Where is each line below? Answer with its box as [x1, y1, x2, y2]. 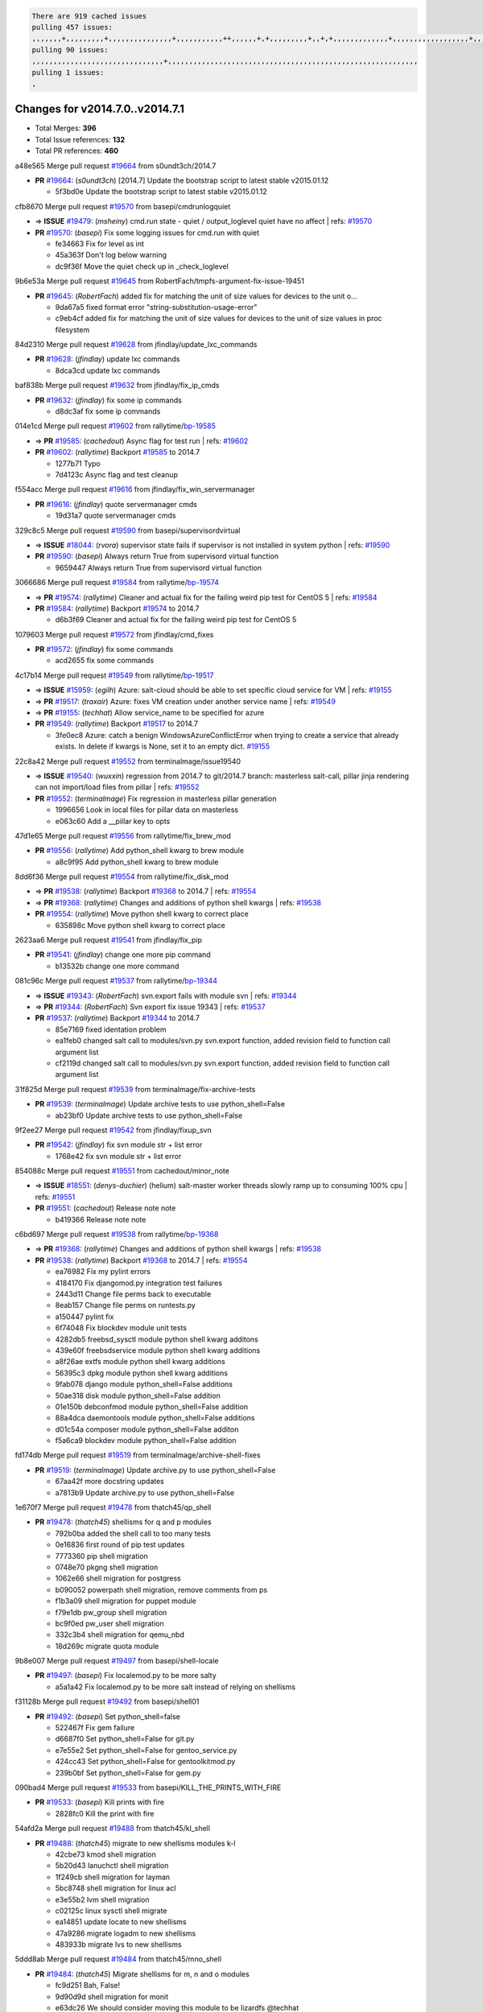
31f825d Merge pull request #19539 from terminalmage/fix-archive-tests [14, 1084, 256, 1094]
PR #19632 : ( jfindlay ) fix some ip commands [35, 395, 183, 405]
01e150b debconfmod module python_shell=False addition [55, 1401, 249, 1412]
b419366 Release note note [55, 1214, 147, 1224]
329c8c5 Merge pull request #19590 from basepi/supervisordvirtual [14, 526, 241, 535]
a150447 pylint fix [55, 1312, 114, 1321]
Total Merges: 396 [35, 123, 97, 133]
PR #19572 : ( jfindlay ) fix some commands [35, 645, 174, 654]
